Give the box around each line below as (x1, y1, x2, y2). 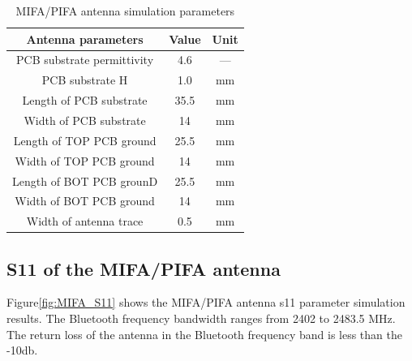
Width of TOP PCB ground (15, 152, 155, 169)
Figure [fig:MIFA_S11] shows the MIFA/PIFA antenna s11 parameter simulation (6, 294, 406, 311)
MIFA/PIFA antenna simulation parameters (15, 2, 235, 19)
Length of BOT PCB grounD (12, 172, 158, 189)
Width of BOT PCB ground (15, 192, 155, 209)
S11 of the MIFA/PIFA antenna (6, 256, 281, 281)
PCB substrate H (41, 71, 128, 88)
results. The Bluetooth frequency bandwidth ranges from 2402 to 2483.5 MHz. (6, 310, 396, 327)
